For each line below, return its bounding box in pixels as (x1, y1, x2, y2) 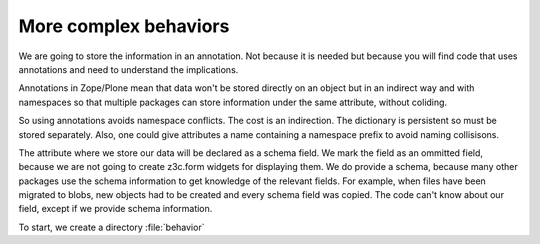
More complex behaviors (18, 15, 230, 37)
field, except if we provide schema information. (18, 203, 213, 215)
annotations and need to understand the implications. (18, 63, 239, 75)
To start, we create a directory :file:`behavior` (18, 221, 205, 233)
